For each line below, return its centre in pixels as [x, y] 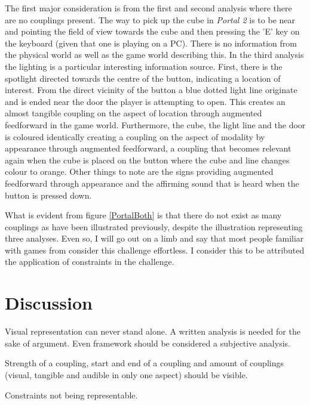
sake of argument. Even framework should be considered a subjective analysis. [148, 343]
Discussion [49, 303]
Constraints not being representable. [71, 395]
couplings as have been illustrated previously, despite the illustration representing [154, 226]
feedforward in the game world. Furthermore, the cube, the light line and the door [155, 124]
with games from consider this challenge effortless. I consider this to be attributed [155, 250]
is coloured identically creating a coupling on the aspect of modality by [135, 136]
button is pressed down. [48, 195]
